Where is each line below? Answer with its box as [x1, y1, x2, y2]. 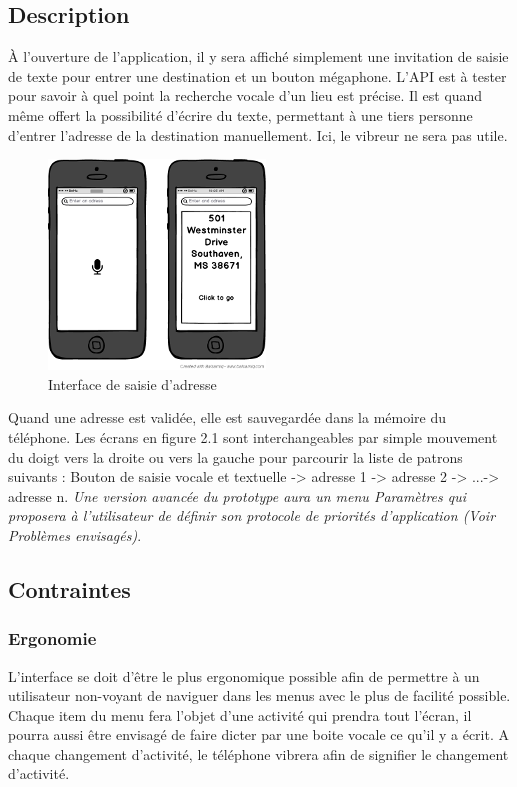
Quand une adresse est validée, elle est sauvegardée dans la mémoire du [8, 407, 447, 428]
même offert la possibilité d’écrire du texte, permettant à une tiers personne [8, 104, 473, 125]
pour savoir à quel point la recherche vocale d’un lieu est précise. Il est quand [8, 85, 483, 106]
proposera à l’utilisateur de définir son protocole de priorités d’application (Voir [8, 505, 496, 526]
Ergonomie [8, 626, 97, 651]
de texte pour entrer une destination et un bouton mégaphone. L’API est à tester [8, 65, 507, 86]
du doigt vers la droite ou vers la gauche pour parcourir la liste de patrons [8, 446, 463, 467]
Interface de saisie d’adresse [48, 373, 217, 394]
